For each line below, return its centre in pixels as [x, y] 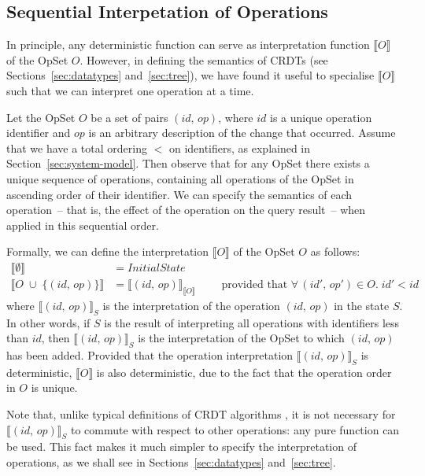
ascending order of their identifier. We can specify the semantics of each [179, 194]
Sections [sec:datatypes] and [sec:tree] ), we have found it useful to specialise [190, 75]
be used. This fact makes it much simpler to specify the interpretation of [181, 446]
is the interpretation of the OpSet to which [241, 338]
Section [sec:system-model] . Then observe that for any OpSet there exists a [188, 163]
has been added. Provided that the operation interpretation [150, 354]
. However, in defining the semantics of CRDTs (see [204, 59]
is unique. [54, 387]
